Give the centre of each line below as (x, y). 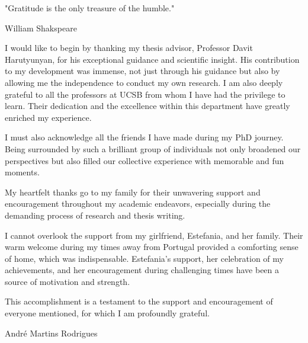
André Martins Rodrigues (51, 333)
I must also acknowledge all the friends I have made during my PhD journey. (144, 137)
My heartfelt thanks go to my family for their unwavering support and (133, 192)
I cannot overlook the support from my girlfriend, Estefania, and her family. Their (154, 235)
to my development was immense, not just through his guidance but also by (142, 71)
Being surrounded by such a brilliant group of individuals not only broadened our (153, 148)
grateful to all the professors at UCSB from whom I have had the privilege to (145, 94)
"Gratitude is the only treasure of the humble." (90, 8)
